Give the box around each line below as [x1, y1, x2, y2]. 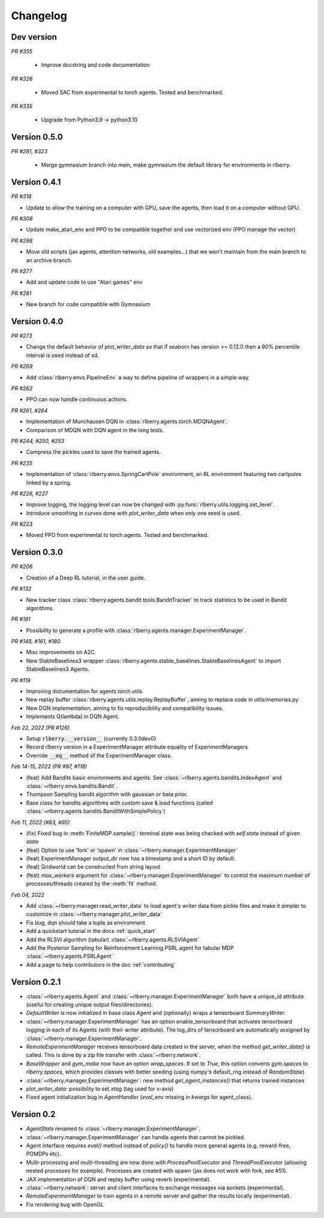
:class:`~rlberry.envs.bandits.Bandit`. [26, 782, 118, 789]
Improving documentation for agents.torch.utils [26, 688, 143, 695]
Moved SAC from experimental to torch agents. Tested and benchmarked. [41, 89, 224, 96]
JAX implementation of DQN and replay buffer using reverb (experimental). [26, 1175, 211, 1183]
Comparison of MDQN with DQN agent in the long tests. [26, 426, 164, 433]
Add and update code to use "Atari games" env [26, 278, 143, 286]
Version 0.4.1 [11, 177, 61, 188]
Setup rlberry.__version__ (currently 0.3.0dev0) [26, 735, 156, 742]
